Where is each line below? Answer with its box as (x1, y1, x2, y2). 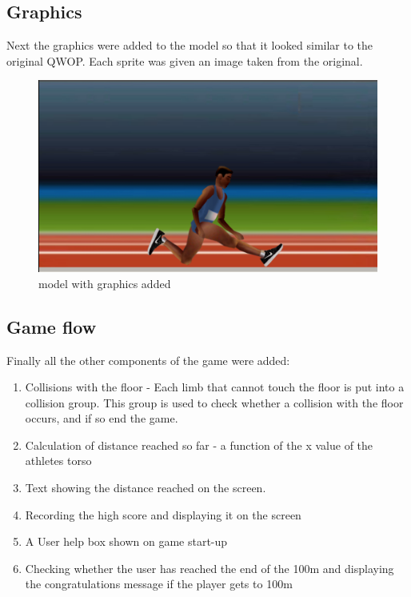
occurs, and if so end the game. (25, 410, 178, 427)
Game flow (6, 314, 97, 339)
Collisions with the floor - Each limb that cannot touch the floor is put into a (25, 379, 405, 395)
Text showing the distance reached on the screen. (25, 479, 266, 496)
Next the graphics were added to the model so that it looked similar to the (6, 37, 373, 54)
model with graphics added (38, 274, 171, 291)
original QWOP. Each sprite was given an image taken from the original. (6, 52, 363, 69)
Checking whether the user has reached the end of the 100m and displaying (25, 559, 394, 576)
